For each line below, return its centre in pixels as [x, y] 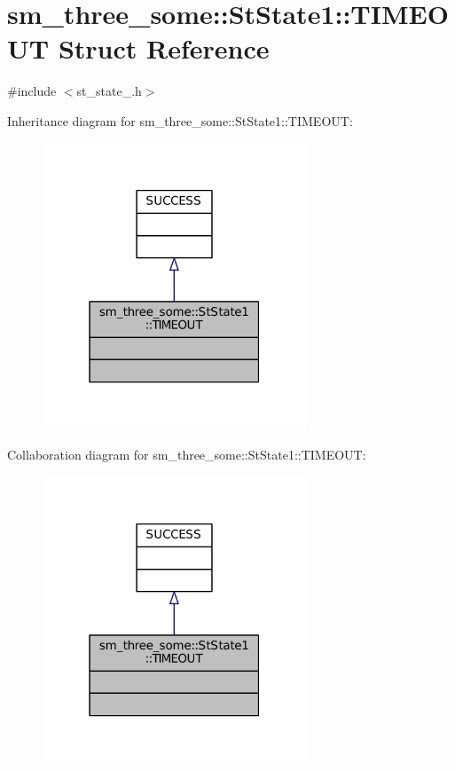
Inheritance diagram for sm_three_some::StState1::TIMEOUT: [180, 120]
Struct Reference [164, 48]
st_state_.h [109, 91]
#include [32, 91]
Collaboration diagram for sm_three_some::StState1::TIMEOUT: [187, 455]
